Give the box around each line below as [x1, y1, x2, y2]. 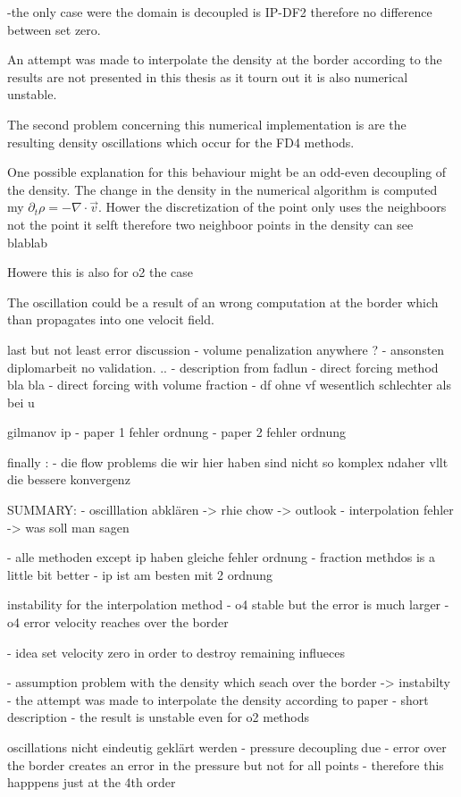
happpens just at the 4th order [7, 773, 176, 792]
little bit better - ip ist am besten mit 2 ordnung [7, 565, 272, 583]
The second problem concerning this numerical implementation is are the [7, 114, 407, 133]
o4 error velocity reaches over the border [7, 613, 229, 632]
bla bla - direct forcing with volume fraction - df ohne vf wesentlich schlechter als [7, 375, 451, 394]
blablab [7, 232, 48, 251]
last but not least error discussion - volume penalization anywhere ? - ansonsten [7, 340, 445, 358]
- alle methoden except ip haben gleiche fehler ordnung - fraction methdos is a [7, 548, 435, 566]
